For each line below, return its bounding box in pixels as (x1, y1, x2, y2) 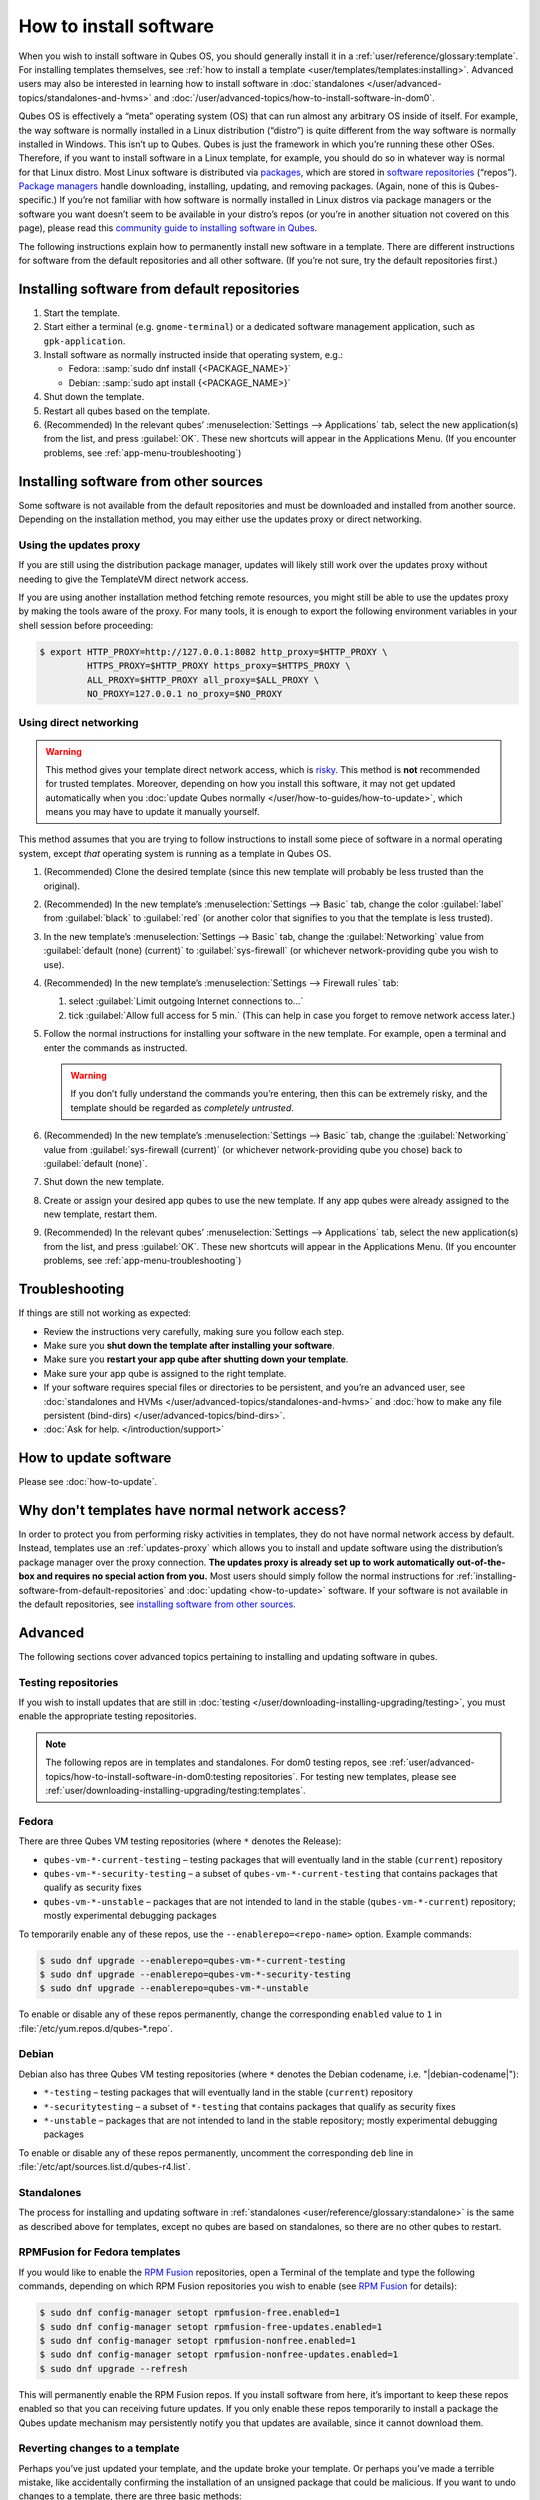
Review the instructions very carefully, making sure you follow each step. (43, 1325, 345, 1337)
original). (43, 880, 80, 892)
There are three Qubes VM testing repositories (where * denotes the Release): (18, 1835, 342, 1847)
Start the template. (43, 306, 120, 319)
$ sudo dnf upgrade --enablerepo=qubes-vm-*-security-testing (39, 1968, 351, 1980)
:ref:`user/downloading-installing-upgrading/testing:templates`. (45, 1785, 306, 1797)
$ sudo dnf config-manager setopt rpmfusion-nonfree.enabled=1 (39, 2335, 357, 2346)
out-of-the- (456, 1556, 506, 1568)
